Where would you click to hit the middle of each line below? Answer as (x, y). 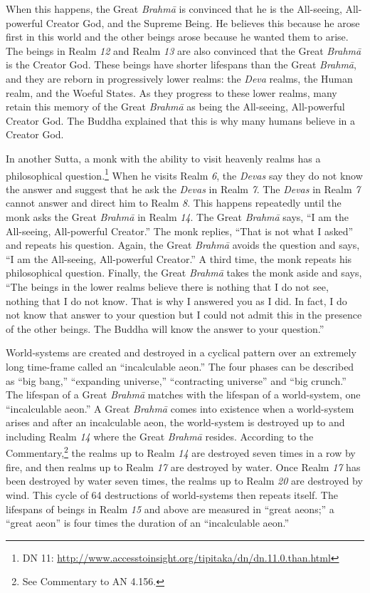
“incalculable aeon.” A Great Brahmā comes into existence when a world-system (180, 408)
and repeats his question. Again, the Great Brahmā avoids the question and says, (183, 245)
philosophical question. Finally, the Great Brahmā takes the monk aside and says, (184, 273)
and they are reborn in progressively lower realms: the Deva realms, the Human (179, 78)
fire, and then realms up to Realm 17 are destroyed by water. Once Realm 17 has (183, 466)
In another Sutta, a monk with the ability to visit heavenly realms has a (163, 158)
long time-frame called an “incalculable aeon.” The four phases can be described (180, 366)
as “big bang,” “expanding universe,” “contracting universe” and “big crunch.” (176, 380)
